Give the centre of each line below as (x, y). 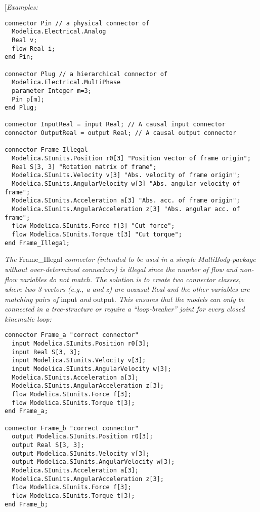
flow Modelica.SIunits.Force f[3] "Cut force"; (93, 226)
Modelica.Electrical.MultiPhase (66, 82)
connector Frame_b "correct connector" (72, 428)
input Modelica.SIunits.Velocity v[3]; (79, 361)
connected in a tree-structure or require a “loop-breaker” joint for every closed (125, 309)
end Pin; (19, 57)
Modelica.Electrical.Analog (59, 32)
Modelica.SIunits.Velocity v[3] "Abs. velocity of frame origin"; (126, 175)
